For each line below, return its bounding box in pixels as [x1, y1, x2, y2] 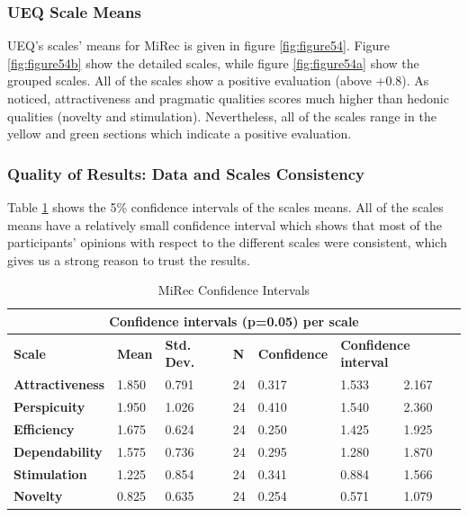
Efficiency [13, 419, 75, 438]
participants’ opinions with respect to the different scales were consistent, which [7, 233, 447, 252]
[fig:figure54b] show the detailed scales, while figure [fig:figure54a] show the [7, 53, 419, 72]
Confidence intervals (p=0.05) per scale [109, 311, 359, 330]
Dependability [13, 441, 103, 460]
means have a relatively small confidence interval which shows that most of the [7, 215, 443, 234]
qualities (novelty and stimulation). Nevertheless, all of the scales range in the [7, 106, 436, 125]
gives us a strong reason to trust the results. [7, 250, 250, 269]
